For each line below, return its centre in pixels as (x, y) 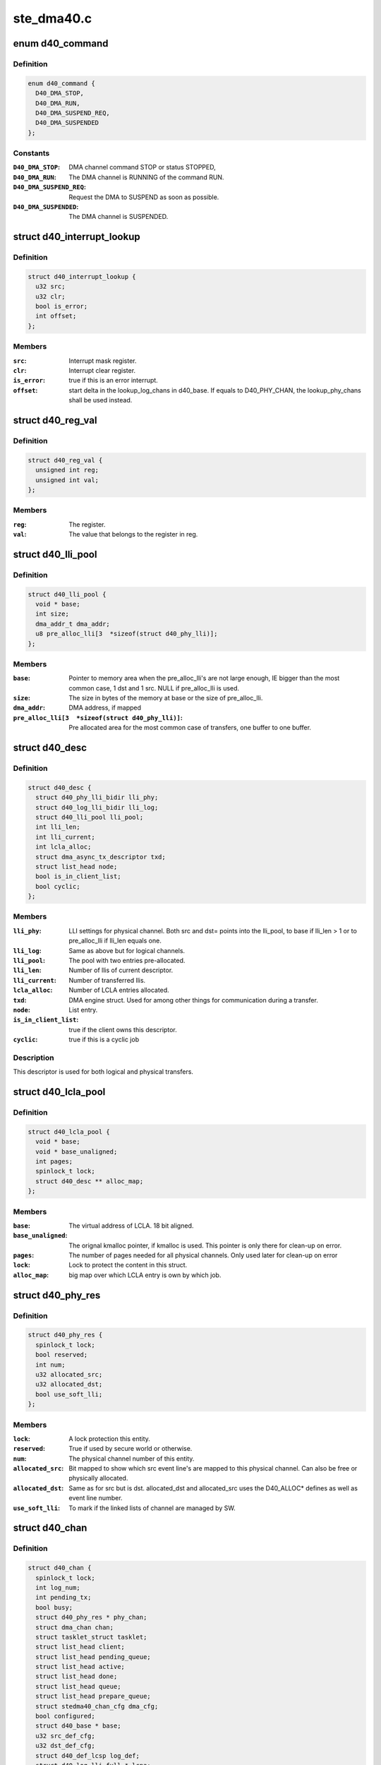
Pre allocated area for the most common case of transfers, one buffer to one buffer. (190, 728)
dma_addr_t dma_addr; (73, 624)
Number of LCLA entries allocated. (119, 990)
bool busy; (54, 1607)
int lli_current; (65, 837)
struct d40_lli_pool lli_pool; (90, 817)
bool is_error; (62, 306)
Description (34, 1058)
